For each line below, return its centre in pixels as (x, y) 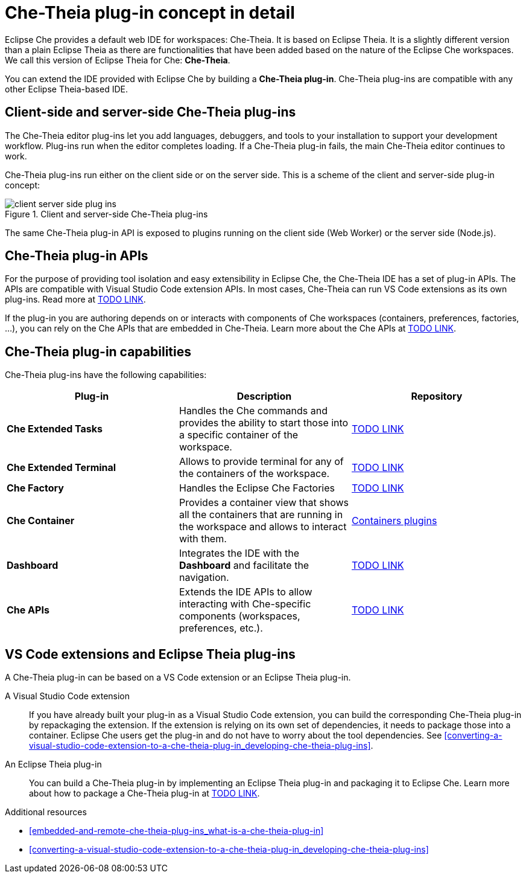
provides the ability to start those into (264, 423)
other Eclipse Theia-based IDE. (66, 89)
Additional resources (46, 812)
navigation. (204, 578)
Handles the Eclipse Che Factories (257, 488)
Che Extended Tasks (55, 429)
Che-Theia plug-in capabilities (98, 351)
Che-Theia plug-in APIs (77, 256)
